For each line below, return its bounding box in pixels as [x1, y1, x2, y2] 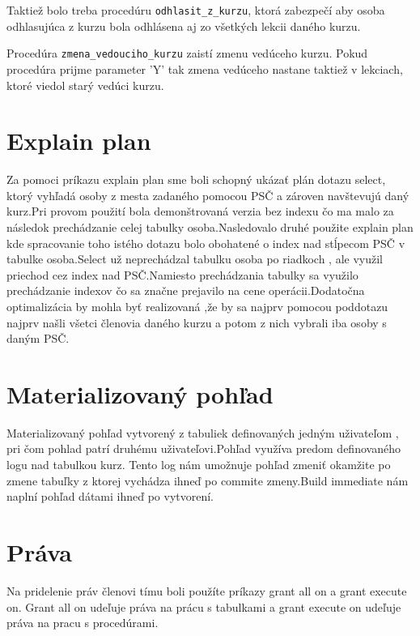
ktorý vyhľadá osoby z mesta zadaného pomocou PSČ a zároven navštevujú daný [6, 186, 409, 203]
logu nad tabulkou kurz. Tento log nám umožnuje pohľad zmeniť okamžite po [6, 456, 391, 473]
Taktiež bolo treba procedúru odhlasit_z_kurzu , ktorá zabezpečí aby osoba [6, 2, 385, 18]
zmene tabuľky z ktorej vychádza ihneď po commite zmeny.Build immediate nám [6, 472, 409, 489]
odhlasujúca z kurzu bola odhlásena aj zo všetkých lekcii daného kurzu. [6, 17, 361, 34]
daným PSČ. [6, 330, 70, 347]
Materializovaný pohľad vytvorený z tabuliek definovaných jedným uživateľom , [6, 424, 399, 441]
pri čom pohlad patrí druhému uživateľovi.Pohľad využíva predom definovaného [6, 440, 401, 457]
